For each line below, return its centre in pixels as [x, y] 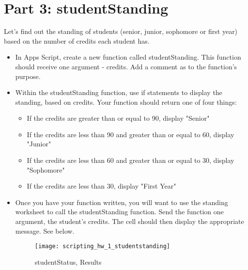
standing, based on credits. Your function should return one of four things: [126, 102]
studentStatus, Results [68, 262]
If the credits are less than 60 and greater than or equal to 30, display [131, 160]
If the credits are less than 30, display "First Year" [101, 186]
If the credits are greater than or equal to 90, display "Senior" [118, 118]
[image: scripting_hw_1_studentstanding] [102, 246]
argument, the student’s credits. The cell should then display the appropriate [130, 221]
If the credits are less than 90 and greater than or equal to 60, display [131, 134]
